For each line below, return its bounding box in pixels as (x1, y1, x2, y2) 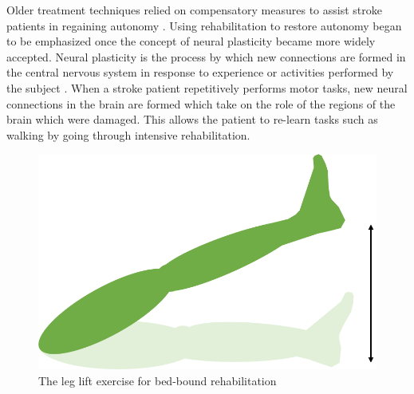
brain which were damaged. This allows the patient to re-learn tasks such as (6, 111, 378, 128)
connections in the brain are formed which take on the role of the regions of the (6, 95, 396, 112)
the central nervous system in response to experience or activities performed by (6, 64, 394, 81)
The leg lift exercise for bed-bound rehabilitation (38, 372, 277, 388)
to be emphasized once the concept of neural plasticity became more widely (6, 33, 376, 49)
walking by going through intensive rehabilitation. (6, 126, 250, 143)
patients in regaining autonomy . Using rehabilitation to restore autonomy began (6, 17, 402, 33)
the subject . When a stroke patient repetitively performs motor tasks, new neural (6, 79, 408, 96)
